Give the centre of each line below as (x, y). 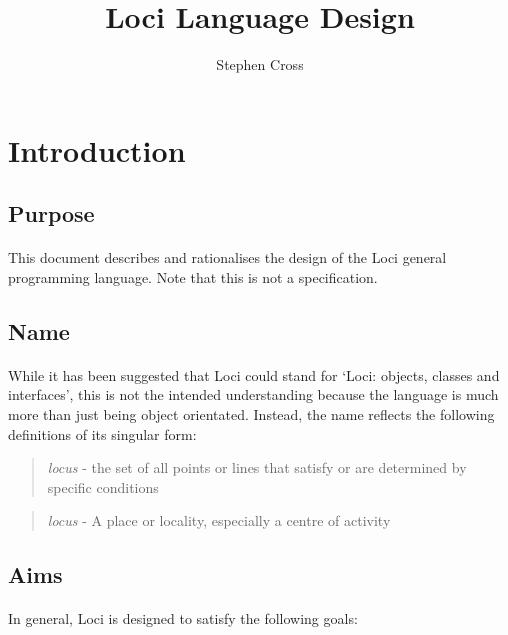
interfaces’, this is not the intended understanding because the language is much (253, 394)
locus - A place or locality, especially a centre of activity (219, 520)
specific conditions (103, 486)
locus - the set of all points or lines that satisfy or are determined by (257, 467)
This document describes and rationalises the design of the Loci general (227, 257)
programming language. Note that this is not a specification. (193, 276)
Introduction (97, 149)
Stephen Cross (260, 64)
